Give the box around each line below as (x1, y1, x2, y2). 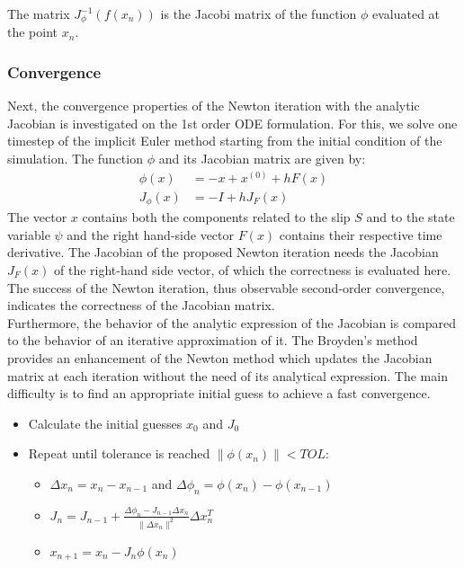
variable (7, 225, 50, 244)
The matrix (7, 4, 70, 22)
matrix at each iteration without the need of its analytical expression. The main (7, 366, 448, 385)
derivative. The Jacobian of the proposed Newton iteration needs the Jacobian (7, 243, 439, 262)
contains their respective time (279, 225, 442, 244)
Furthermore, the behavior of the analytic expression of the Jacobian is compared (7, 313, 457, 332)
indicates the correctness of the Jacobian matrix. (7, 296, 275, 315)
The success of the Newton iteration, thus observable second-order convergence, (7, 278, 445, 297)
